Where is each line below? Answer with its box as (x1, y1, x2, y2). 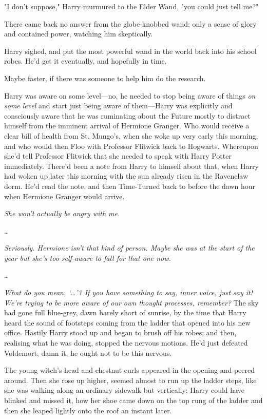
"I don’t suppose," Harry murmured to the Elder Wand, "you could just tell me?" (4, 1, 259, 11)
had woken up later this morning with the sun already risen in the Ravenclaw (4, 170, 249, 181)
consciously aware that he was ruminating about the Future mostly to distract (4, 110, 251, 121)
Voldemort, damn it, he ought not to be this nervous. (4, 347, 172, 358)
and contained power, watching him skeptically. (4, 28, 153, 39)
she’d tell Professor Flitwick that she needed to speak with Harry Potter (4, 150, 232, 161)
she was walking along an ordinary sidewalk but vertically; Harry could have (4, 385, 244, 395)
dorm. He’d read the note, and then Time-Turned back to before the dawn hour (4, 180, 256, 191)
